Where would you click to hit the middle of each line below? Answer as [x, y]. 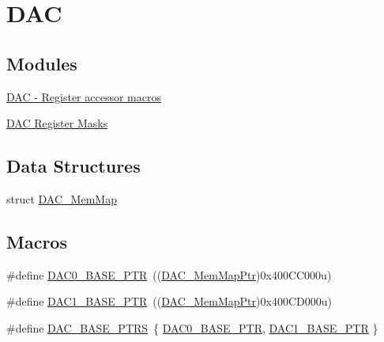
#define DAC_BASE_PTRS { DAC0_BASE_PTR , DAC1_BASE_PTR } [192, 327]
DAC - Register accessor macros [84, 96]
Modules [42, 63]
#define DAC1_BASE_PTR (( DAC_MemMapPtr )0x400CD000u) [169, 301]
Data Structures [73, 166]
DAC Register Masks [57, 123]
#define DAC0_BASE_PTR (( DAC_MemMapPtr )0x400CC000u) [169, 274]
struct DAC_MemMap [62, 198]
